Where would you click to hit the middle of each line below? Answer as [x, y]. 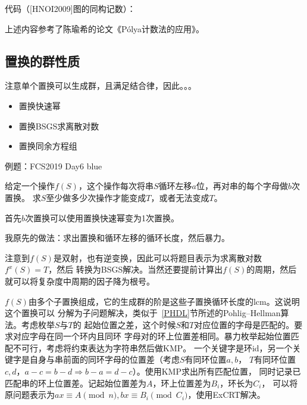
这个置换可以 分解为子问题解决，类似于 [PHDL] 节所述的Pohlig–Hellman [143, 313]
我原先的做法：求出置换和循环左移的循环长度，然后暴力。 [117, 238]
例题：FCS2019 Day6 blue [54, 166]
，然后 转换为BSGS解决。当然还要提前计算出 [136, 269]
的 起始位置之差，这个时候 [124, 324]
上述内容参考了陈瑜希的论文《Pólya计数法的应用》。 [105, 28]
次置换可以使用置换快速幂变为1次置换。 [102, 217]
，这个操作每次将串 [116, 186]
